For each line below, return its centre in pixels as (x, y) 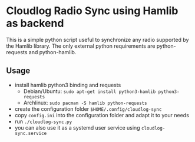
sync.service (31, 133)
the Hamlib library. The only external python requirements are (81, 46)
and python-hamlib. (52, 52)
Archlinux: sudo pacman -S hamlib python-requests (85, 103)
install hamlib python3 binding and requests (68, 85)
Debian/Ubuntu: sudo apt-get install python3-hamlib (90, 91)
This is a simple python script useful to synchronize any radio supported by (97, 39)
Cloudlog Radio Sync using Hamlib (92, 11)
